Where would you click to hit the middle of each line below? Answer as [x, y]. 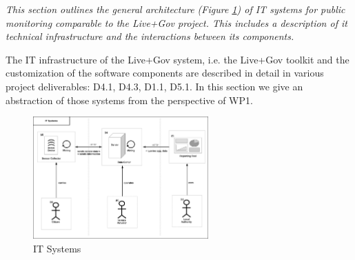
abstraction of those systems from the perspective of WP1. [129, 100]
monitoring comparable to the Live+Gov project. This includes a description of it [176, 22]
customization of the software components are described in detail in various [165, 73]
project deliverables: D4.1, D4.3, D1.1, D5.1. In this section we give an [154, 86]
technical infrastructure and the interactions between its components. [150, 36]
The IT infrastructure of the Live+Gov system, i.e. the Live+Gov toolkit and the [177, 59]
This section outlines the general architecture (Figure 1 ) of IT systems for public [175, 9]
